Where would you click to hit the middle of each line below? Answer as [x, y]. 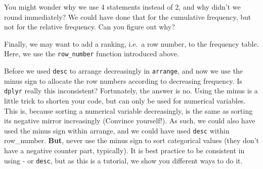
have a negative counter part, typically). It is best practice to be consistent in [124, 150]
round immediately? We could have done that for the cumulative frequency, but [128, 16]
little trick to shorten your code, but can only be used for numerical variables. [125, 100]
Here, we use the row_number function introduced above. [92, 54]
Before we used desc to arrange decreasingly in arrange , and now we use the [124, 71]
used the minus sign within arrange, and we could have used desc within [117, 130]
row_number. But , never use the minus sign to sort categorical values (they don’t [131, 140]
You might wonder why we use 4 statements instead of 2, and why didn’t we [122, 7]
